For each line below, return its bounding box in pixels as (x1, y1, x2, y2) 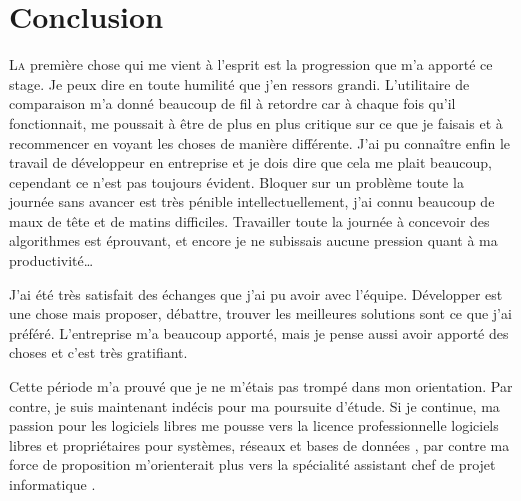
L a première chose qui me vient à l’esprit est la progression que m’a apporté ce (9, 54, 493, 75)
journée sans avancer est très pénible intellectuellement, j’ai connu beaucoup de (9, 191, 495, 212)
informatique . (9, 474, 96, 494)
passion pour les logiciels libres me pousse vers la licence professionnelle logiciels (9, 415, 499, 436)
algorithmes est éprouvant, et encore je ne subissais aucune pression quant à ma (9, 230, 498, 251)
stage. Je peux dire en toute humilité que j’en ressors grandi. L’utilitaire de (9, 73, 470, 94)
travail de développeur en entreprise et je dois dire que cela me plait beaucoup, (9, 152, 492, 173)
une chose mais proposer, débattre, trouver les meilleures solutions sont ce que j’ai (9, 303, 512, 324)
